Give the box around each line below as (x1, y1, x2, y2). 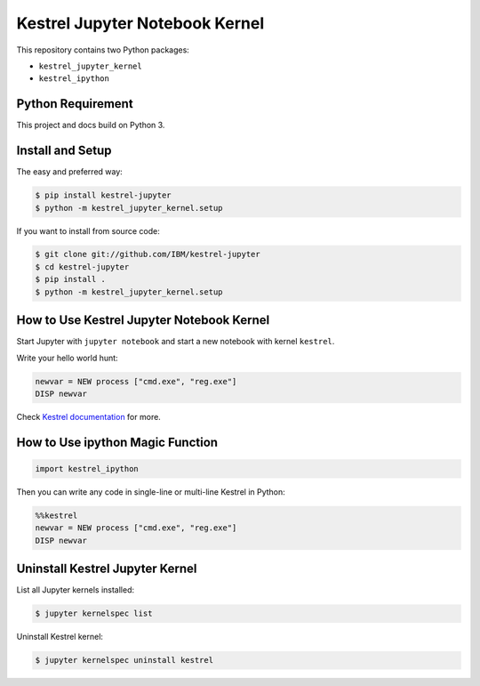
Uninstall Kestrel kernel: (16, 632, 104, 642)
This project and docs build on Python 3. (16, 120, 165, 131)
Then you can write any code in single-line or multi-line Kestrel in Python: (16, 486, 286, 497)
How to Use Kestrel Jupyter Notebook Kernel (16, 312, 270, 328)
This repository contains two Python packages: (16, 44, 190, 55)
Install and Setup (16, 143, 112, 158)
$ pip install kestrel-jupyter (35, 190, 172, 200)
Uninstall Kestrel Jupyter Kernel (16, 561, 197, 577)
